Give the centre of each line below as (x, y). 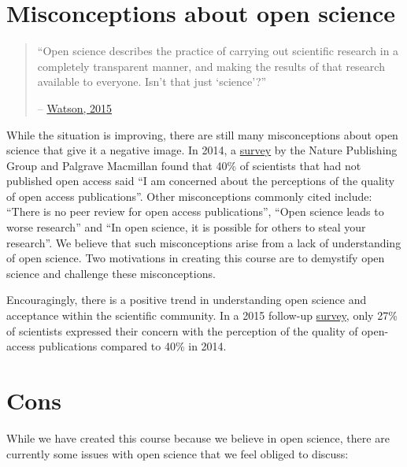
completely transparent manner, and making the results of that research (211, 66)
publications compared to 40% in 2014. (133, 346)
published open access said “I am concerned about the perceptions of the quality (201, 181)
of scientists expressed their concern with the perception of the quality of (182, 330)
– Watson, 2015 (74, 107)
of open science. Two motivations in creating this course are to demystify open (196, 258)
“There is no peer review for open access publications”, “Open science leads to (195, 211)
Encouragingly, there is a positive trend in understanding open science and (187, 300)
